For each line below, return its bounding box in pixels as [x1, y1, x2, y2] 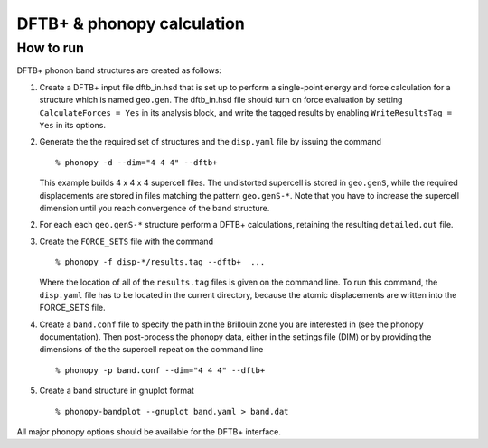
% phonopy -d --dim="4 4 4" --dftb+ [55, 157, 218, 167]
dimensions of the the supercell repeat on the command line [39, 344, 264, 355]
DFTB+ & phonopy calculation [16, 14, 246, 33]
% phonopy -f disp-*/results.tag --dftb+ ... [55, 257, 266, 267]
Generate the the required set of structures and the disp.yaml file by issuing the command [39, 136, 382, 147]
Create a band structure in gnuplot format [39, 385, 194, 397]
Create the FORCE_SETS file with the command [39, 236, 214, 247]
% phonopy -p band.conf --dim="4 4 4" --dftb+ [55, 365, 266, 375]
